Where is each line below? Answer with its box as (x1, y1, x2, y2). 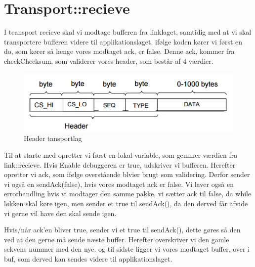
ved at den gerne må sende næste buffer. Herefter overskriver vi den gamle (4, 234, 229, 244)
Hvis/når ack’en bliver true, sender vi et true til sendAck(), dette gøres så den (4, 224, 241, 235)
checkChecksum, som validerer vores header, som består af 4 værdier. (4, 55, 213, 66)
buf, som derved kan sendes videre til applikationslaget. (4, 253, 172, 264)
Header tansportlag (24, 133, 82, 143)
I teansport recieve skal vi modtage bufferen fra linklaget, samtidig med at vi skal (4, 27, 252, 37)
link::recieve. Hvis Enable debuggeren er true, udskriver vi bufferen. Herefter (4, 159, 236, 170)
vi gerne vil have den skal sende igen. (4, 208, 117, 218)
